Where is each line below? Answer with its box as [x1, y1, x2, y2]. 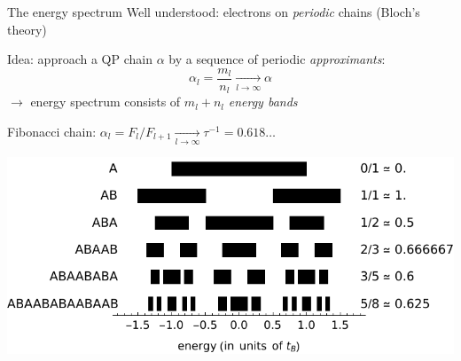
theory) [7, 20, 47, 38]
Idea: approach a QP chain [7, 50, 152, 68]
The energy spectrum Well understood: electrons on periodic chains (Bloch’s [7, 3, 420, 20]
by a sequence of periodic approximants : [168, 50, 386, 68]
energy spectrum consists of [30, 92, 181, 111]
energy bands [228, 92, 298, 111]
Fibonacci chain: [7, 122, 97, 140]
